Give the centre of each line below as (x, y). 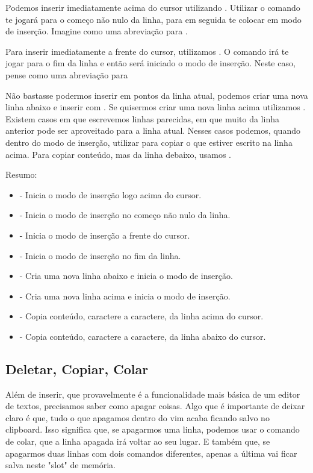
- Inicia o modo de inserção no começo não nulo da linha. (125, 215)
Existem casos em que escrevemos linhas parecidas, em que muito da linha (142, 118)
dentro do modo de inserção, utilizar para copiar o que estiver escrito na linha (149, 142)
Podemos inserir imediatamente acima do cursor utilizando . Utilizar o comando (153, 7)
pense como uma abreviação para (67, 74)
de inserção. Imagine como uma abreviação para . (97, 31)
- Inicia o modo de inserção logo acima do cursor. (110, 194)
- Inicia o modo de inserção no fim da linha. (100, 255)
